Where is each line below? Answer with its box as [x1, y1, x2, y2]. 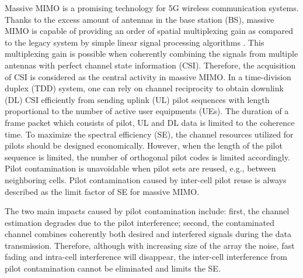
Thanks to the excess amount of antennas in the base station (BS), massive [5, 13, 274, 25]
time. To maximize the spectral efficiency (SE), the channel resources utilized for [5, 128, 294, 140]
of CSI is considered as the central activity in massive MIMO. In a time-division [5, 70, 291, 83]
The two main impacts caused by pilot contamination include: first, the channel [5, 205, 290, 217]
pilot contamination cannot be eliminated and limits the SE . [5, 262, 221, 274]
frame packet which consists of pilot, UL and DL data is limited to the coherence [5, 116, 295, 128]
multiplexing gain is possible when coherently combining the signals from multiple [5, 47, 298, 60]
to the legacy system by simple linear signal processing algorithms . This [5, 36, 264, 48]
